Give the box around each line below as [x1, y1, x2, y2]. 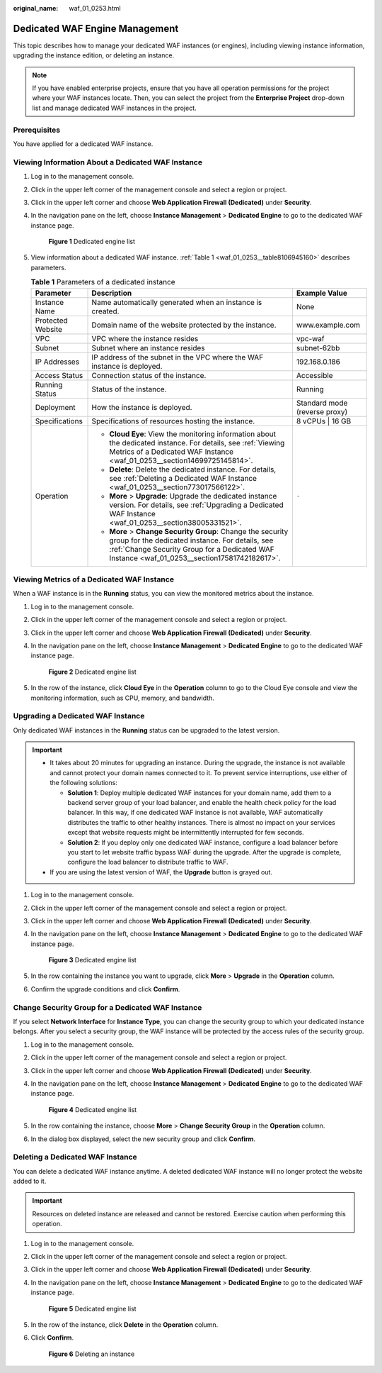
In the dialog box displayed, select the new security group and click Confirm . [30, 1135, 256, 1143]
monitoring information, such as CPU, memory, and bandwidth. [30, 694, 215, 702]
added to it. [13, 1177, 47, 1186]
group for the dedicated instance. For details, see [109, 535, 274, 545]
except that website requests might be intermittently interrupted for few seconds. [67, 828, 304, 837]
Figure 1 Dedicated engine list [48, 238, 136, 246]
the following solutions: [50, 779, 118, 787]
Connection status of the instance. [91, 370, 207, 380]
